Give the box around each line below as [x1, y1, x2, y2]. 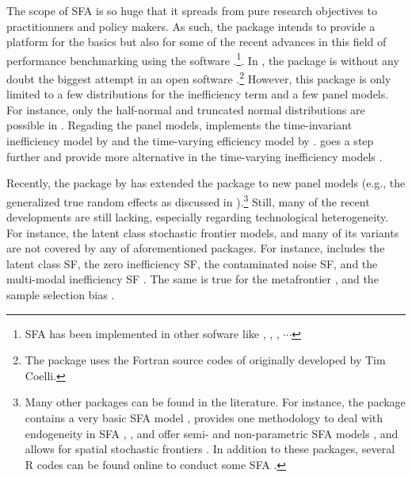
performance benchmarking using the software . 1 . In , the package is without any [6, 49, 399, 68]
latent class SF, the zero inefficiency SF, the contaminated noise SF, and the [6, 255, 378, 271]
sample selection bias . [6, 287, 115, 303]
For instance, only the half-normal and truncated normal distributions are [6, 101, 365, 117]
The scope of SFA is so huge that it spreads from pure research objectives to [6, 2, 377, 18]
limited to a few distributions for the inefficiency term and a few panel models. [6, 86, 389, 102]
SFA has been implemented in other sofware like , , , [25, 325, 280, 341]
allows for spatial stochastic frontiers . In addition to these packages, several [25, 440, 395, 457]
